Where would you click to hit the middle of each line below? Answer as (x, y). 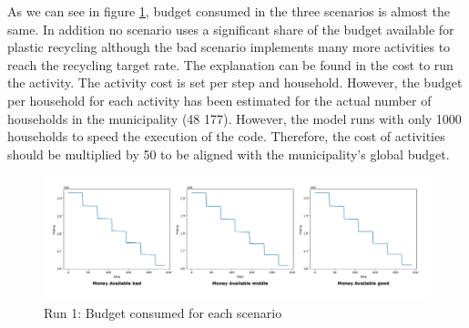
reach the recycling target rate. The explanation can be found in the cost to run (230, 64)
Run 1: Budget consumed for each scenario (163, 313)
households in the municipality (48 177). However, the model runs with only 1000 (234, 118)
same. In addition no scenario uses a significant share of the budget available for (231, 29)
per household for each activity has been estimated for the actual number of (219, 100)
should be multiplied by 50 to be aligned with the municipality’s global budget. (229, 154)
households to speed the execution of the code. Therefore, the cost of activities (226, 136)
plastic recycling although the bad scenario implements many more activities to (229, 47)
